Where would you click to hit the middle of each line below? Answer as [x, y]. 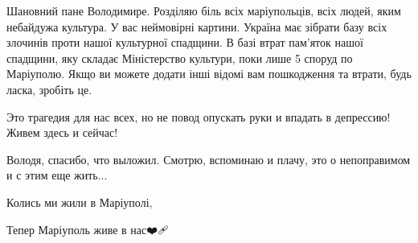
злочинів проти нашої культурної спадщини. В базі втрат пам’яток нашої [185, 42]
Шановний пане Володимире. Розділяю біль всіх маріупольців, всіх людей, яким [204, 10]
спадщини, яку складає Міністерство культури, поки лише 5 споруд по [180, 58]
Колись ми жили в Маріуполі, [80, 202]
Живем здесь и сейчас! [62, 132]
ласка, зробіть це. [49, 89]
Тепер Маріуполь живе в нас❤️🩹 [88, 229]
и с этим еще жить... [57, 175]
